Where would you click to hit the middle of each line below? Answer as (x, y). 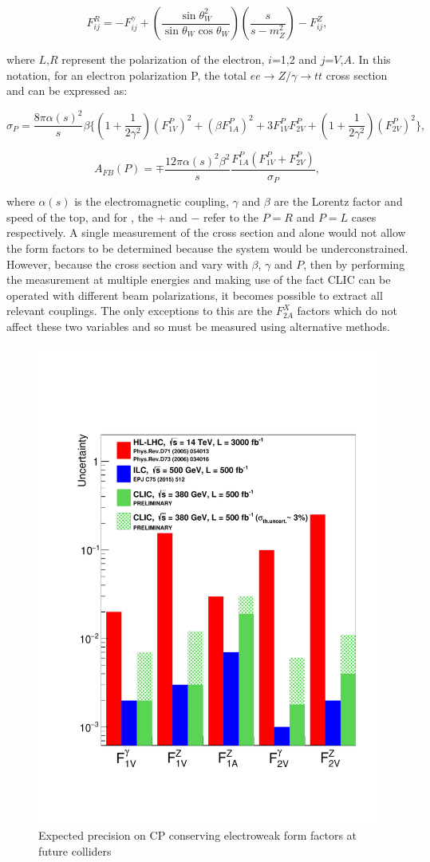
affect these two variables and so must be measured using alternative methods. (198, 326)
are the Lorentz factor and (338, 201)
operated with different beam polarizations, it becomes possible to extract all (195, 295)
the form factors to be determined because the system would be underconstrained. (207, 248)
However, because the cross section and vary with (127, 264)
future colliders (75, 850)
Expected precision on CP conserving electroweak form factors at (198, 835)
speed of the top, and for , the (80, 216)
